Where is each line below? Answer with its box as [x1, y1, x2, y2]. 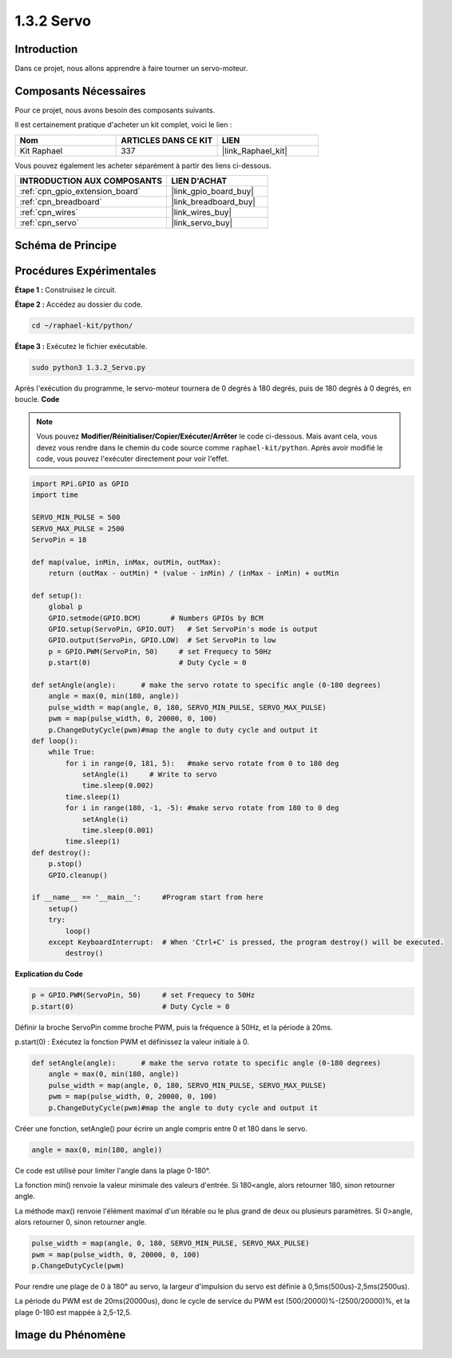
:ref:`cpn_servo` [19, 217, 80, 228]
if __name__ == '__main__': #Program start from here [31, 893, 264, 902]
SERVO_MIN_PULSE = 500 [31, 513, 121, 522]
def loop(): [31, 736, 79, 745]
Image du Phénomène [14, 1328, 126, 1342]
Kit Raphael [19, 145, 63, 156]
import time [31, 490, 79, 499]
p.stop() [48, 860, 83, 868]
